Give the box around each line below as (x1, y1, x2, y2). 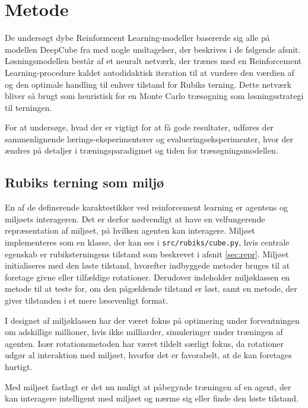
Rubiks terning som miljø (5, 173, 164, 192)
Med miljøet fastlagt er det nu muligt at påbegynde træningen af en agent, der (5, 380, 291, 393)
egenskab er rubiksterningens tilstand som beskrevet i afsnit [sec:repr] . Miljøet (5, 247, 289, 260)
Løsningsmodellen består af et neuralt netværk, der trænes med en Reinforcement (5, 55, 302, 67)
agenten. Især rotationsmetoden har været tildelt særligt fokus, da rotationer (5, 337, 284, 349)
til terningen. (5, 101, 52, 113)
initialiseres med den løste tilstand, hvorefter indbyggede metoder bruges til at (5, 259, 290, 272)
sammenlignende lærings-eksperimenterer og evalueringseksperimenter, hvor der (5, 132, 294, 145)
